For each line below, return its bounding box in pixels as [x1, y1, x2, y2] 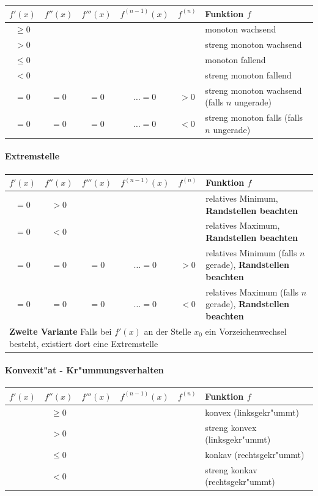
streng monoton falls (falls [205, 111, 303, 124]
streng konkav [205, 463, 257, 476]
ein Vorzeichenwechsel [205, 324, 287, 337]
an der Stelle [144, 324, 191, 337]
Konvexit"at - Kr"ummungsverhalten [5, 364, 164, 376]
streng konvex [205, 421, 257, 433]
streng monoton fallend [205, 68, 292, 81]
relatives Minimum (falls [205, 246, 297, 259]
